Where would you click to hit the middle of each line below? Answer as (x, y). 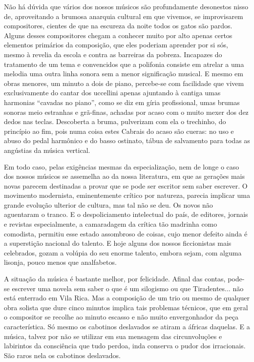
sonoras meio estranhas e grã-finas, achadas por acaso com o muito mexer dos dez (126, 112)
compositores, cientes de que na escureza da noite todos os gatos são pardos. (118, 26)
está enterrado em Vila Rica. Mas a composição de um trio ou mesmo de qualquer (127, 298)
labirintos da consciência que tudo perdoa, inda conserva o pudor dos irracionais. (125, 346)
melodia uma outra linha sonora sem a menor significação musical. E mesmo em (124, 74)
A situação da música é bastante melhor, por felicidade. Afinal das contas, (115, 279)
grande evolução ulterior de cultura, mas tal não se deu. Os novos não (108, 204)
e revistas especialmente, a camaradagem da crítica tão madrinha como (111, 224)
